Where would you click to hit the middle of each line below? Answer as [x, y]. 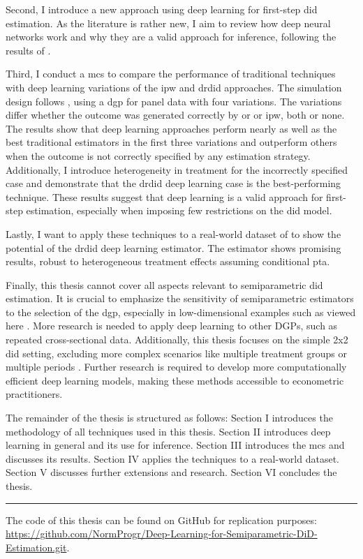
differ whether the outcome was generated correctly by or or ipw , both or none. [175, 115]
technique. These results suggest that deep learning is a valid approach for [164, 196]
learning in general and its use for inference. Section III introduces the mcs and [175, 445]
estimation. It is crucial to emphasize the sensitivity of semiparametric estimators [180, 298]
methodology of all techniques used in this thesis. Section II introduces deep [168, 431]
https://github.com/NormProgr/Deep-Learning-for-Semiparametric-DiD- [162, 534]
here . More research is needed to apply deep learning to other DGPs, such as [172, 326]
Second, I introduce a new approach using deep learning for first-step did [162, 9]
